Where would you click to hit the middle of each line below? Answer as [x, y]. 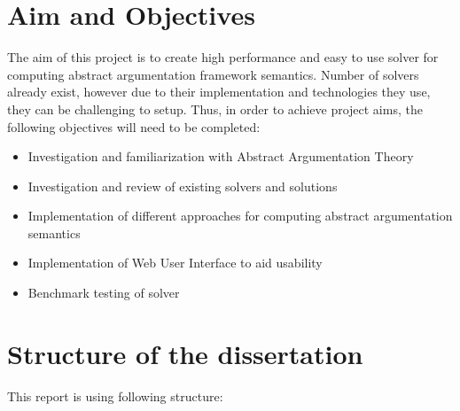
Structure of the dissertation [185, 353]
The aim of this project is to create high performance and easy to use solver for [223, 57]
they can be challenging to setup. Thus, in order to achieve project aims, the [215, 109]
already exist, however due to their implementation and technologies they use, [219, 92]
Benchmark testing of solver [104, 293]
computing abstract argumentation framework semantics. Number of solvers [213, 74]
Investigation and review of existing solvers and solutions [183, 186]
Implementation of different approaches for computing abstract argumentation [240, 216]
